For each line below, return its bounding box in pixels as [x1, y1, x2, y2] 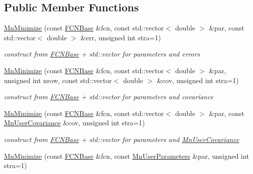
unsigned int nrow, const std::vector [4, 75, 112, 85]
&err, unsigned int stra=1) [80, 32, 161, 42]
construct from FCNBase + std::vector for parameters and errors [4, 49, 200, 59]
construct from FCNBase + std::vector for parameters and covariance [4, 91, 214, 102]
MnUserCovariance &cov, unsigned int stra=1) [4, 117, 145, 128]
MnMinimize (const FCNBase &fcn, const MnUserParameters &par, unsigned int [4, 150, 249, 161]
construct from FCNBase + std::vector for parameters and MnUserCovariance [4, 134, 239, 144]
